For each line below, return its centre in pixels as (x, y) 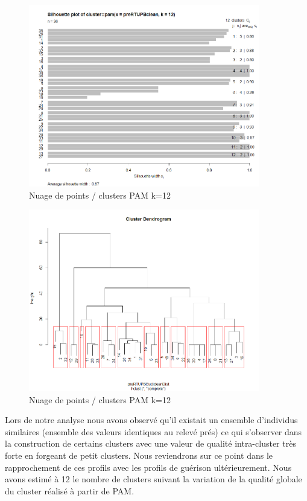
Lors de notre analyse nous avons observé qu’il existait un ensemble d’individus (151, 420)
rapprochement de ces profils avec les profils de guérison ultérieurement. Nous (148, 467)
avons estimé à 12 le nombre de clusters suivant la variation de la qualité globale (153, 479)
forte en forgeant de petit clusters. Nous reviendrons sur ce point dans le (139, 455)
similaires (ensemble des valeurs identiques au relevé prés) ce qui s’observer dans (153, 431)
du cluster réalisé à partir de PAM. (70, 490)
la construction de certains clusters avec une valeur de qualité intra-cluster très (150, 443)
